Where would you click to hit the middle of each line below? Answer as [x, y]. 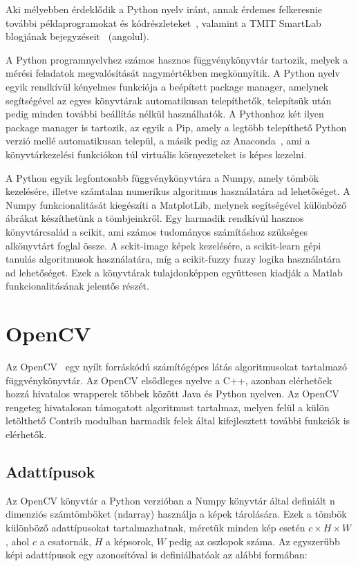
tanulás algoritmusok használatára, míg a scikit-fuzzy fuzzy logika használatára [173, 259]
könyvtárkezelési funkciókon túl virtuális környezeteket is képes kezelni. [156, 154]
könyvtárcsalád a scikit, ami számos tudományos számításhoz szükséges [157, 231]
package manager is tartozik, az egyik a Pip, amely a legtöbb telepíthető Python [176, 127]
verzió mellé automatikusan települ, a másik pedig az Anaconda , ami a [158, 141]
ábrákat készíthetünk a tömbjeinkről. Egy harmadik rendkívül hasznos [155, 218]
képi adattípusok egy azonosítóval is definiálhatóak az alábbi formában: [157, 555]
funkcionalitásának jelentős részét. [77, 286]
